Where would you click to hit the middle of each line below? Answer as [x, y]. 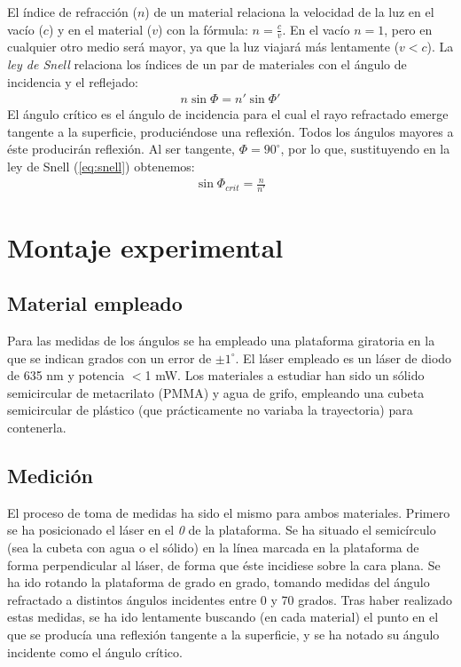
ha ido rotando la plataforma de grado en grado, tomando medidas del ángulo [219, 582]
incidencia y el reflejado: [73, 81]
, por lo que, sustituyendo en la [365, 149]
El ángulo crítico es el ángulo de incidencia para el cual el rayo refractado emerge [228, 114]
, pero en [408, 29]
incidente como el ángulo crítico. [95, 651]
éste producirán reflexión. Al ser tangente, [121, 149]
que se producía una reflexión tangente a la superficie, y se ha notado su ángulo [223, 634]
